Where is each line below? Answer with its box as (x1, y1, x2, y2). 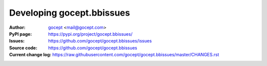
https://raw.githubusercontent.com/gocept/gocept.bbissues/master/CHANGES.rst (52, 52, 220, 58)
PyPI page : (9, 31, 32, 37)
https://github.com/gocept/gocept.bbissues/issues (48, 38, 152, 44)
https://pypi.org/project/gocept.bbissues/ (48, 31, 133, 37)
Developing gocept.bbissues (9, 7, 131, 18)
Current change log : (9, 52, 51, 58)
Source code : (9, 44, 38, 51)
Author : (9, 24, 26, 30)
